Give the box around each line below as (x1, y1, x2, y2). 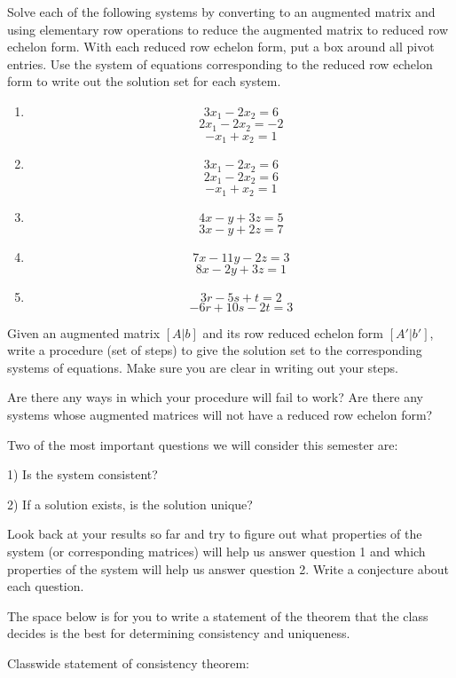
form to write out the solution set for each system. (7, 72, 281, 91)
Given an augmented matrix (7, 323, 161, 342)
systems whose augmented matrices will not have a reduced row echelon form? (7, 406, 433, 424)
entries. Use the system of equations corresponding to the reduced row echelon (7, 54, 433, 73)
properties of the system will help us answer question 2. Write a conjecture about (7, 559, 450, 578)
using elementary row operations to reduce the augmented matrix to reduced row (7, 20, 449, 38)
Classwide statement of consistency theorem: (7, 654, 249, 672)
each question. (7, 577, 84, 595)
